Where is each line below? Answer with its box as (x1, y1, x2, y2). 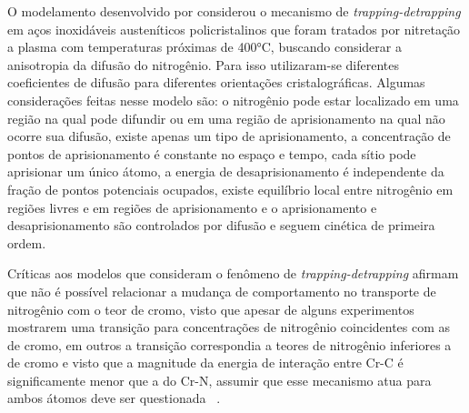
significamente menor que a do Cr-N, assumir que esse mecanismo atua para (7, 370, 432, 389)
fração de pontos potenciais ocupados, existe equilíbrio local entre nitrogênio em (7, 179, 454, 198)
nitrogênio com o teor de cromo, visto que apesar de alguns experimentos (7, 299, 414, 318)
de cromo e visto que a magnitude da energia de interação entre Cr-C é (7, 353, 404, 372)
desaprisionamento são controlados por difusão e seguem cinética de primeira (7, 216, 435, 235)
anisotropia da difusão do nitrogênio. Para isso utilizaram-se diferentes (7, 55, 399, 74)
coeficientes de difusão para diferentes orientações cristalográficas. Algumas (7, 73, 425, 92)
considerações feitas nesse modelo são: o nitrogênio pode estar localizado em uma (7, 90, 459, 109)
